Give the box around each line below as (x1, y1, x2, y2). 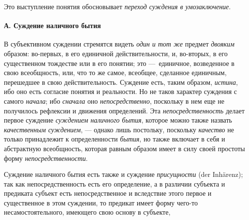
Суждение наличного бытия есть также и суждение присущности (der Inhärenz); (4, 169, 243, 179)
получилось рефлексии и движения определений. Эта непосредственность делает (4, 105, 245, 115)
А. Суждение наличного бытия (4, 20, 101, 31)
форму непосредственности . (4, 153, 88, 163)
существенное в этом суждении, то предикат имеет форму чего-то (4, 197, 198, 207)
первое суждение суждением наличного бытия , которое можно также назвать (4, 115, 232, 125)
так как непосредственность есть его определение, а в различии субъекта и (4, 178, 225, 189)
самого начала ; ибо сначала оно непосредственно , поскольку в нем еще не (4, 95, 224, 106)
